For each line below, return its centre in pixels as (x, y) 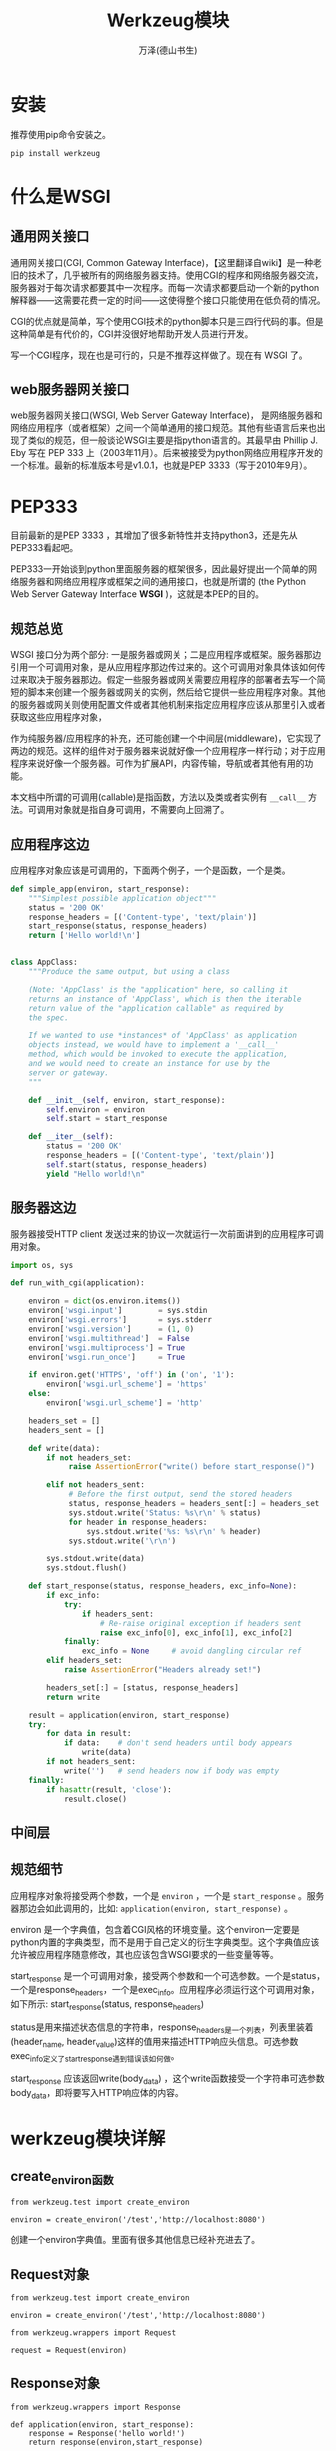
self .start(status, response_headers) (127, 1164)
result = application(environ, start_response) (129, 1715)
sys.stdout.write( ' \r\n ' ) (122, 1541)
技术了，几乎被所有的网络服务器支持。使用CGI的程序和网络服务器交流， (175, 275)
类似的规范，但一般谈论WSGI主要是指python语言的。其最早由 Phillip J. (172, 440)
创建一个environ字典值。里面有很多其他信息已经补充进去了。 (135, 2240)
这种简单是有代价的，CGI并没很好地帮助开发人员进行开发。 (132, 333)
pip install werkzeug (55, 153)
